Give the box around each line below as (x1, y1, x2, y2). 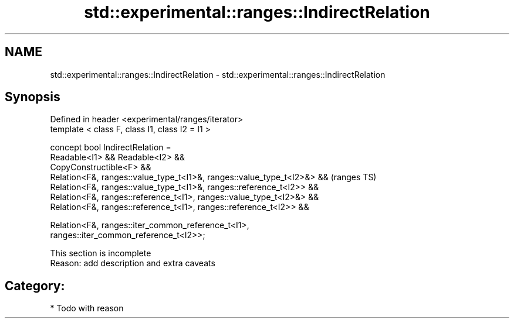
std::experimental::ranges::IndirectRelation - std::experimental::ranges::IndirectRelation (50, 69, 386, 80)
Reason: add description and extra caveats (50, 258, 215, 269)
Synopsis (5, 90, 60, 105)
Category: (5, 278, 65, 293)
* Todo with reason (50, 303, 124, 314)
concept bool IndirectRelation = (50, 142, 171, 153)
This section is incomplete (50, 248, 151, 259)
